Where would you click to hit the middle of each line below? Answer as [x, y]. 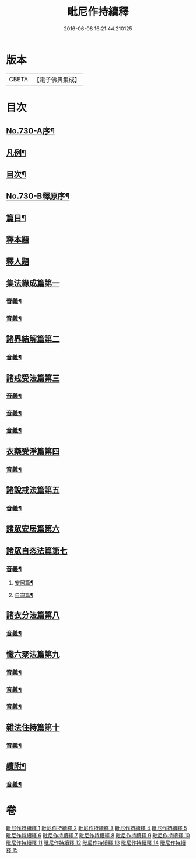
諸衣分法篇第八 [33, 615]
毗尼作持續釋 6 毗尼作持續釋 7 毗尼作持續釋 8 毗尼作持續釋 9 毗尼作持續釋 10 [98, 836]
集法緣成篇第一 [33, 283]
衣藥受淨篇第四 [33, 451]
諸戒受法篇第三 [33, 378]
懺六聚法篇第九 [33, 654]
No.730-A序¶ [31, 131]
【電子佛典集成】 [57, 80]
